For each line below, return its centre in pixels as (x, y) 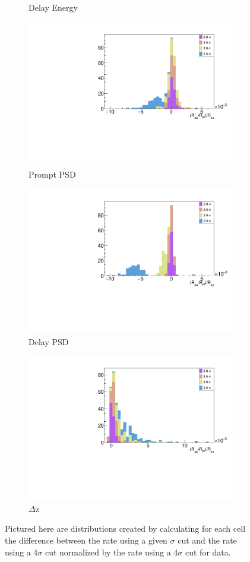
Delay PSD (49, 341)
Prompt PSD (52, 174)
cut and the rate (207, 540)
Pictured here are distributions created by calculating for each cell (125, 528)
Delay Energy (53, 7)
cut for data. (208, 552)
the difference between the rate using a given (86, 540)
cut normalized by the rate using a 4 (111, 552)
